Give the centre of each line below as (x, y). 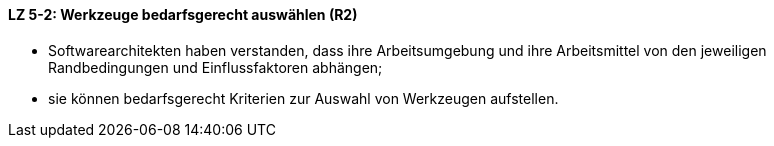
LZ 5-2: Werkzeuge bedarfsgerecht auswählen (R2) (183, 14)
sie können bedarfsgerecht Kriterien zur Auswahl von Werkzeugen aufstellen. (303, 98)
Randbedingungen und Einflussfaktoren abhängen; (215, 67)
